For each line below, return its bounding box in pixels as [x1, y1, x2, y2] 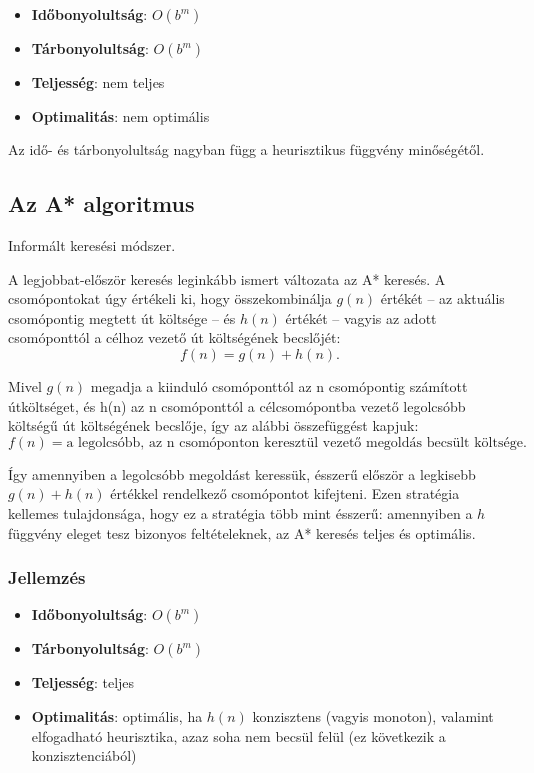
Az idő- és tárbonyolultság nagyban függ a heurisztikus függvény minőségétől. [8, 139, 485, 160]
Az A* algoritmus [8, 188, 195, 219]
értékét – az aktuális [380, 288, 505, 309]
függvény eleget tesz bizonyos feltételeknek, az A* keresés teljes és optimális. [8, 522, 476, 543]
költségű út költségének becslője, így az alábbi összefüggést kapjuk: [8, 415, 419, 436]
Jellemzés [8, 565, 86, 590]
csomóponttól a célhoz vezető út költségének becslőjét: [8, 327, 341, 348]
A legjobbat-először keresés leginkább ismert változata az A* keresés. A [8, 268, 446, 289]
